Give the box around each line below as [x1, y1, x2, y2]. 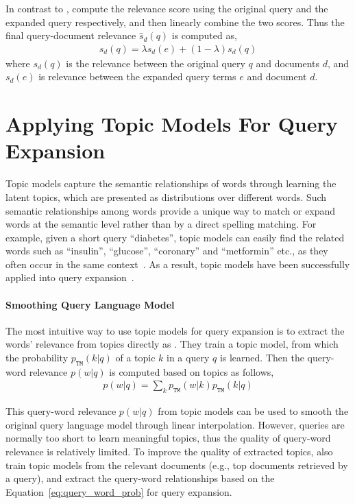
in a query [167, 350, 210, 365]
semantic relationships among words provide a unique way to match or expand [5, 203, 336, 217]
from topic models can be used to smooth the [158, 404, 349, 418]
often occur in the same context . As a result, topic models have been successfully [5, 256, 350, 271]
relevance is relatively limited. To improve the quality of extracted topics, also [5, 444, 333, 459]
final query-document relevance [5, 28, 136, 43]
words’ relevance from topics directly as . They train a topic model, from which [5, 337, 339, 351]
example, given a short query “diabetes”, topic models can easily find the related [5, 230, 345, 244]
